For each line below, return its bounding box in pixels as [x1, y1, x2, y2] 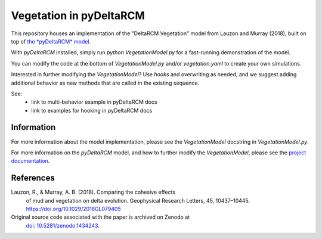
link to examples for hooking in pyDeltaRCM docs [31, 107, 153, 114]
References [11, 173, 55, 183]
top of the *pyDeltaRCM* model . [11, 38, 91, 45]
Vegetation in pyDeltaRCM [11, 9, 145, 22]
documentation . [11, 157, 50, 164]
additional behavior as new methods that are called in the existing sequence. [11, 79, 200, 86]
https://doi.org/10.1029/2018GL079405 [26, 206, 122, 213]
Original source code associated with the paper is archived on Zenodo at [11, 213, 190, 221]
